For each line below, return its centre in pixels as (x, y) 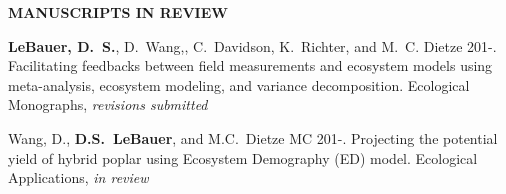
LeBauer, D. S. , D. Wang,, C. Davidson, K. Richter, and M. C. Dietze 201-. (252, 45)
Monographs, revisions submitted (108, 104)
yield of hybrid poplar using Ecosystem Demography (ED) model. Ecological (243, 157)
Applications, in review (78, 177)
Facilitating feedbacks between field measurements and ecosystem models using (250, 65)
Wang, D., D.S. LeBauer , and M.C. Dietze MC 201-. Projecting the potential (253, 137)
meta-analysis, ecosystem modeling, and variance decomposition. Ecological (239, 84)
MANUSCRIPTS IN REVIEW (118, 12)
